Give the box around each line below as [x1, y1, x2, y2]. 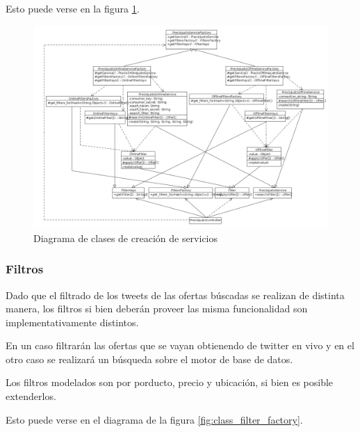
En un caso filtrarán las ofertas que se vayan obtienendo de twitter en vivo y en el [6, 338, 354, 353]
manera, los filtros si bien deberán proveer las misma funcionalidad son [6, 301, 308, 316]
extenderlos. [6, 389, 56, 403]
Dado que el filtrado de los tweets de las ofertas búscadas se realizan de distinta [6, 287, 345, 302]
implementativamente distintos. [6, 314, 139, 329]
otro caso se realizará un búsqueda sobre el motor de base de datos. [6, 351, 293, 366]
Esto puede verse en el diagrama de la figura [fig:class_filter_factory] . [6, 412, 303, 426]
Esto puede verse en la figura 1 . [6, 1, 140, 15]
